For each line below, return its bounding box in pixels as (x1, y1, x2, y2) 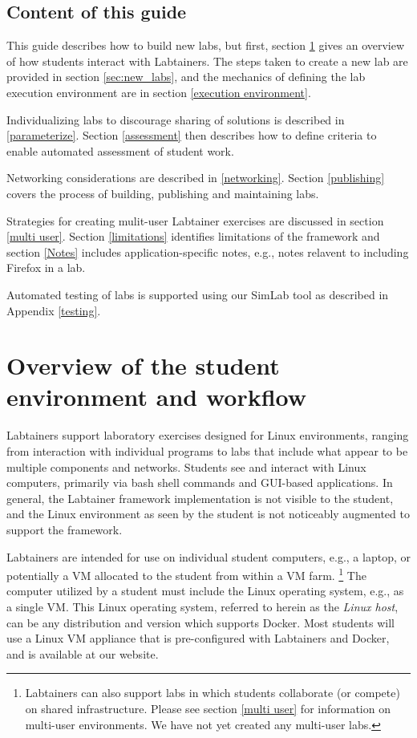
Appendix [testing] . (6, 302, 101, 318)
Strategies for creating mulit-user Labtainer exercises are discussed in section (6, 212, 384, 229)
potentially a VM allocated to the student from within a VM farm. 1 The (6, 565, 366, 583)
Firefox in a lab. (6, 259, 86, 276)
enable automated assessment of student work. (6, 142, 234, 159)
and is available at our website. (6, 645, 159, 662)
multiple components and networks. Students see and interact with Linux (6, 458, 366, 475)
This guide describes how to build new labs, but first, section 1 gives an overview (6, 37, 405, 54)
